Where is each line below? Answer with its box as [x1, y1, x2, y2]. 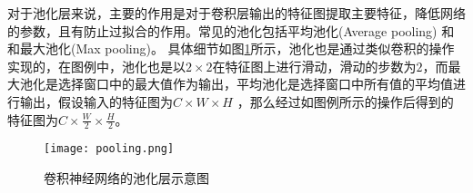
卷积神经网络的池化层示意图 [44, 169, 209, 188]
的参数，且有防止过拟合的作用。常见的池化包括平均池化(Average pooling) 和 [7, 21, 455, 40]
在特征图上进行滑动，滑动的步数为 [212, 56, 417, 75]
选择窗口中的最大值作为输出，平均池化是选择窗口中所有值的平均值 [57, 74, 453, 93]
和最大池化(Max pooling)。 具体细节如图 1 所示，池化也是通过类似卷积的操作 [7, 39, 455, 58]
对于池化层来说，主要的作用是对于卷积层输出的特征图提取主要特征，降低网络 [7, 4, 466, 22]
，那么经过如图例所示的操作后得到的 [236, 92, 454, 111]
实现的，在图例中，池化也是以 [7, 56, 186, 75]
